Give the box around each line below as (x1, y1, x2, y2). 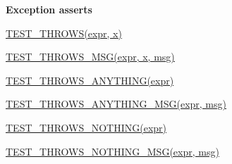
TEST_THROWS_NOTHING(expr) (6, 120, 167, 134)
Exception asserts (6, 2, 92, 16)
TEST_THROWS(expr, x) (6, 25, 122, 40)
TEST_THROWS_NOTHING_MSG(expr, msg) (6, 144, 219, 158)
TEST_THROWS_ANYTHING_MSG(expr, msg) (6, 96, 226, 111)
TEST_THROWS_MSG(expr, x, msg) (6, 49, 175, 64)
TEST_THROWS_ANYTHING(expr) (6, 72, 174, 87)
